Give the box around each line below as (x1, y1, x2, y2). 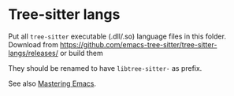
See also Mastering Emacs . (8, 79, 97, 88)
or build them (60, 48, 104, 57)
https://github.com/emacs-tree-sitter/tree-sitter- (60, 39, 217, 49)
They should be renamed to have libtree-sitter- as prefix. (8, 63, 202, 72)
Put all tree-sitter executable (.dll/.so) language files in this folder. (8, 31, 227, 41)
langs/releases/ (8, 48, 59, 57)
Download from (8, 39, 59, 49)
